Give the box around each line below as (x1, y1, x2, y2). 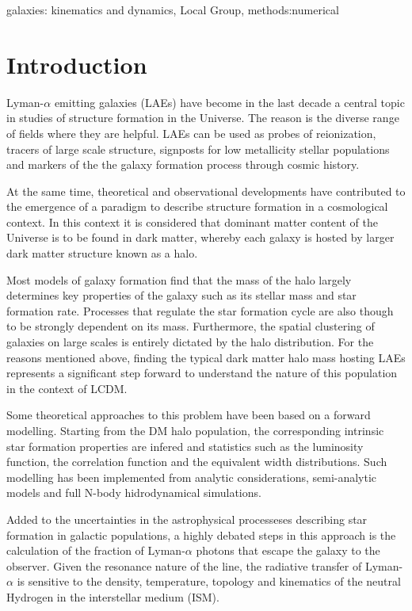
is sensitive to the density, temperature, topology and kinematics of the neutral (17, 573, 401, 590)
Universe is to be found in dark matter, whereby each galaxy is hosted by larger (6, 229, 395, 246)
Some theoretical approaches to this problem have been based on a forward (6, 407, 371, 423)
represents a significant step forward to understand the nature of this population (6, 365, 398, 381)
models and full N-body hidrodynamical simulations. (6, 484, 261, 501)
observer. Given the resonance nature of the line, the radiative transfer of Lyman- (6, 557, 403, 574)
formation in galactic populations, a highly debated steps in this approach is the (6, 526, 396, 543)
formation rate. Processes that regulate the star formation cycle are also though (6, 302, 394, 319)
